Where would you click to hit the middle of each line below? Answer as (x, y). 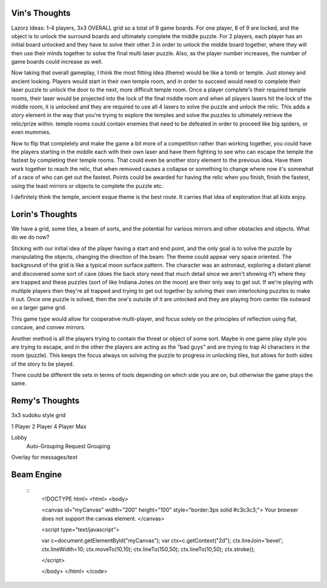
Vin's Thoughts (41, 13)
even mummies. (31, 132)
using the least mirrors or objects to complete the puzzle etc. (87, 185)
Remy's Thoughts (45, 401)
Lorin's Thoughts (45, 214)
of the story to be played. (43, 364)
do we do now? (30, 237)
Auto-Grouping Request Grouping (68, 446)
